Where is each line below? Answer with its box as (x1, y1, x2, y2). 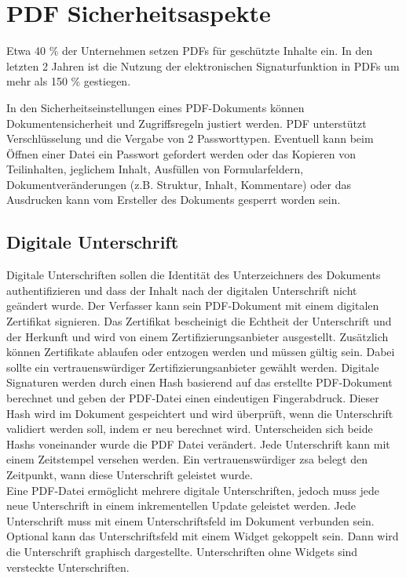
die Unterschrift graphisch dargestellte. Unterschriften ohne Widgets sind (6, 543, 358, 559)
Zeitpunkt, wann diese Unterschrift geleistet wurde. (6, 466, 253, 482)
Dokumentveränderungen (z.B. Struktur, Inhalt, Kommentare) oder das (6, 176, 352, 192)
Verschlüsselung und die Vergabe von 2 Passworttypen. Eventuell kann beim (6, 130, 374, 147)
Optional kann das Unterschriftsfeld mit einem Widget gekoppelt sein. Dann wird (6, 528, 399, 544)
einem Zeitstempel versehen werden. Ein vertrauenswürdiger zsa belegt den (6, 451, 368, 467)
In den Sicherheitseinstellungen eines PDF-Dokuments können (6, 99, 305, 115)
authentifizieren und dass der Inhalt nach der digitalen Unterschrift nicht (6, 282, 357, 298)
